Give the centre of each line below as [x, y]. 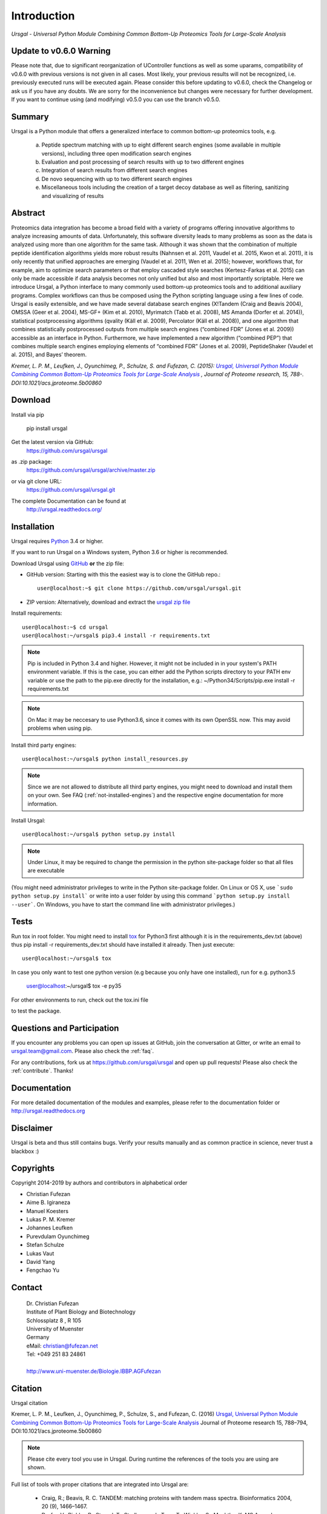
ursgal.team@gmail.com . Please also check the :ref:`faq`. [83, 1051]
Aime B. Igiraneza [48, 1203]
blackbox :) [25, 1151]
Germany [38, 1337]
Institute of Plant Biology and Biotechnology [81, 1312]
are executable [46, 871]
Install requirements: [37, 613]
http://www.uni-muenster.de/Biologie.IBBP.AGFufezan [94, 1371]
